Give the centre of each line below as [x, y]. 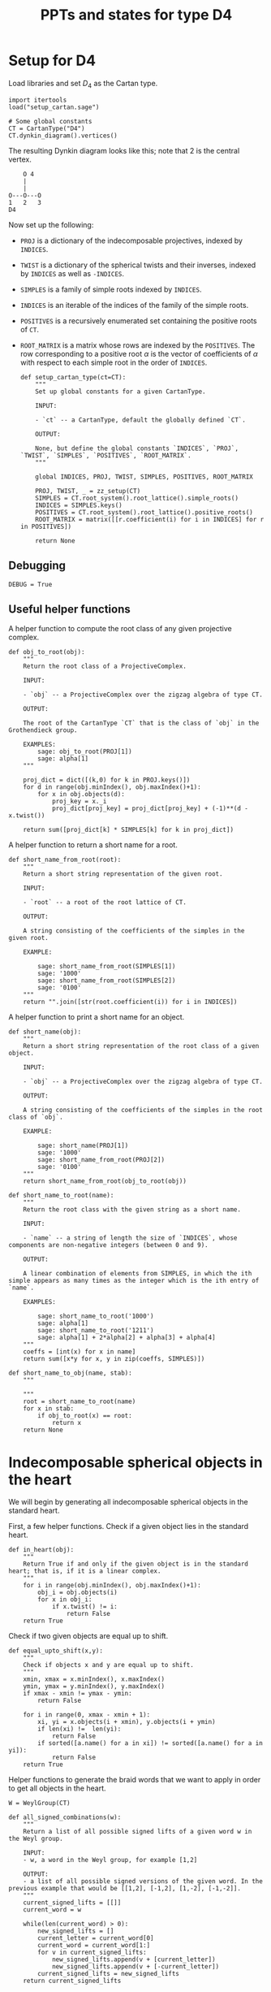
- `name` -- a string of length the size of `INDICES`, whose [130, 1238]
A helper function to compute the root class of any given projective [120, 629]
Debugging [37, 566]
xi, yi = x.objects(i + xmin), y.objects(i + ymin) [127, 1722]
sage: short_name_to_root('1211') [96, 1331]
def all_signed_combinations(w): [65, 1817]
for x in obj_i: [65, 1600]
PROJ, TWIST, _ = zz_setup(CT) [88, 491]
